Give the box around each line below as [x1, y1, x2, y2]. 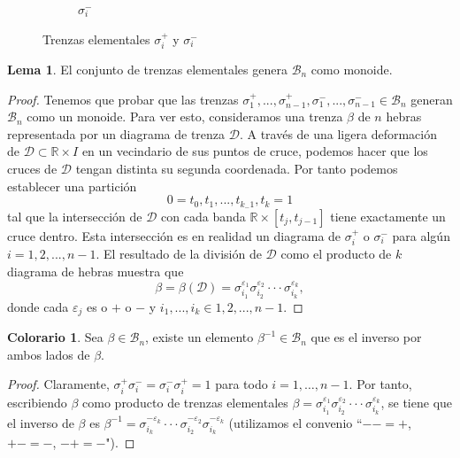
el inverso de [7, 413, 74, 431]
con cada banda [161, 207, 246, 226]
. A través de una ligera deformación [239, 124, 437, 143]
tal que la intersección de [7, 207, 142, 226]
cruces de [7, 159, 57, 177]
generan [410, 89, 453, 108]
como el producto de [280, 245, 392, 263]
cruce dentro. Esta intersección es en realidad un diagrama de [7, 227, 341, 245]
